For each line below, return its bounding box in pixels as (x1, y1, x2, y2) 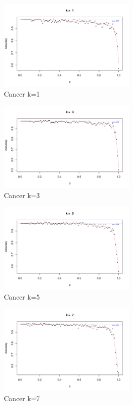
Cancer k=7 (4, 393, 40, 403)
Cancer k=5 (4, 291, 40, 302)
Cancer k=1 (4, 88, 40, 99)
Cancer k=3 (4, 190, 40, 200)
